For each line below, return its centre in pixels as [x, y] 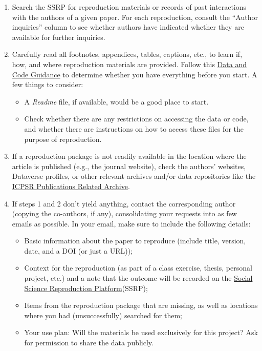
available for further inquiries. [59, 37]
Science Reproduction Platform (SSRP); [86, 288]
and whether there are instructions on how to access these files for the [134, 128]
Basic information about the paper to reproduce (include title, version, [135, 241]
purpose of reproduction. [63, 139]
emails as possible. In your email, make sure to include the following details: [131, 223]
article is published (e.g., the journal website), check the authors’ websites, [129, 166]
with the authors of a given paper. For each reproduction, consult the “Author [135, 17]
